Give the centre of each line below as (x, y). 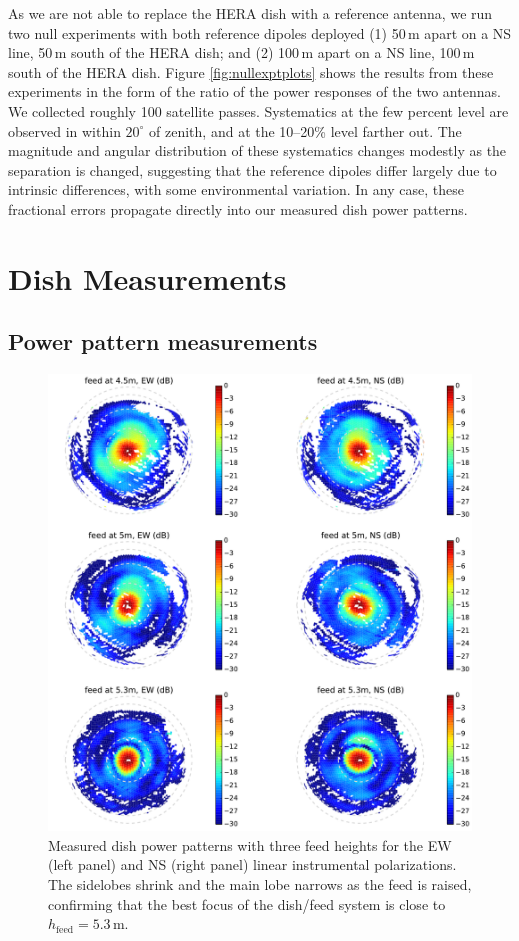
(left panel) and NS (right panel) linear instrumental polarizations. (252, 864)
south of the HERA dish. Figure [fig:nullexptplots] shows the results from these (251, 71)
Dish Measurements (147, 277)
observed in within (64, 130)
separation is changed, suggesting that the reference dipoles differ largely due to (252, 169)
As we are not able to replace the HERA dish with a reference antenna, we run (250, 13)
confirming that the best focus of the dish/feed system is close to (247, 903)
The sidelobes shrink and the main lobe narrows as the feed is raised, (260, 883)
